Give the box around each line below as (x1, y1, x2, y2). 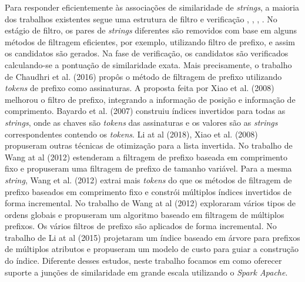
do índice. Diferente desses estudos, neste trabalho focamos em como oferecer (5, 254, 282, 267)
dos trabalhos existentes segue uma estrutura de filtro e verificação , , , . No (5, 12, 277, 25)
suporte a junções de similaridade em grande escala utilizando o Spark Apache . (5, 266, 288, 278)
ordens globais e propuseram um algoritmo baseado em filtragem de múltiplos (5, 208, 284, 220)
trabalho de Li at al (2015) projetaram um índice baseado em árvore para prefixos (5, 231, 300, 243)
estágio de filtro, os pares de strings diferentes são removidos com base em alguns (5, 24, 297, 36)
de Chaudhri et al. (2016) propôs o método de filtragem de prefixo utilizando (5, 70, 282, 82)
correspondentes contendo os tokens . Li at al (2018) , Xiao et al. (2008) (5, 127, 258, 140)
